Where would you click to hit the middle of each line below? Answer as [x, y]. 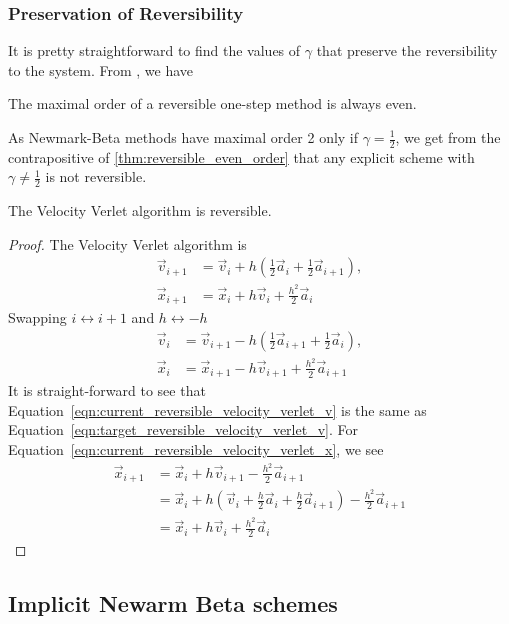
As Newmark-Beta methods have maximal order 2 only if [183, 137]
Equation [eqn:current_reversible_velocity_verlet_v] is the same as [217, 409]
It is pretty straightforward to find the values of [154, 50]
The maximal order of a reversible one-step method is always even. [212, 103]
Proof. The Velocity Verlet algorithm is [127, 243]
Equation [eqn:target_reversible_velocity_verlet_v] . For [183, 429]
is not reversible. [96, 176]
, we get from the [448, 137]
